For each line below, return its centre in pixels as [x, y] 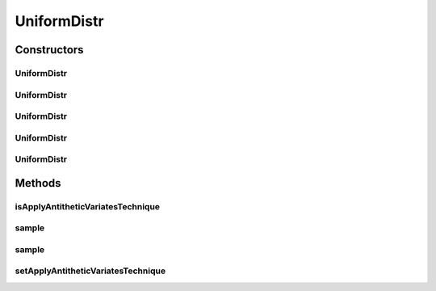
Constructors [49, 50]
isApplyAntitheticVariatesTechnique [88, 206]
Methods [38, 183]
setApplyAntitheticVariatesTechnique [90, 271]
